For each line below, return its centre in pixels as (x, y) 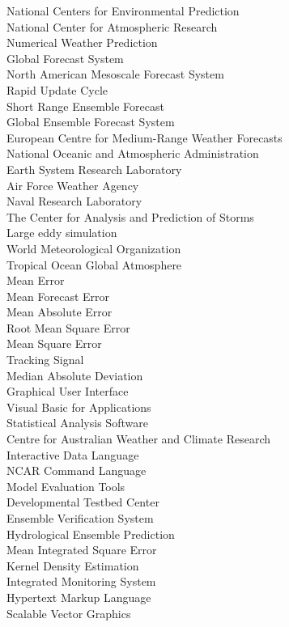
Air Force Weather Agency (73, 185)
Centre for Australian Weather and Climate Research (139, 439)
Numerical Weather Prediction (82, 42)
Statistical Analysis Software (77, 423)
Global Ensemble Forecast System (91, 122)
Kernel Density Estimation (73, 565)
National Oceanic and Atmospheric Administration (133, 153)
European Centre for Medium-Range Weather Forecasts (144, 137)
